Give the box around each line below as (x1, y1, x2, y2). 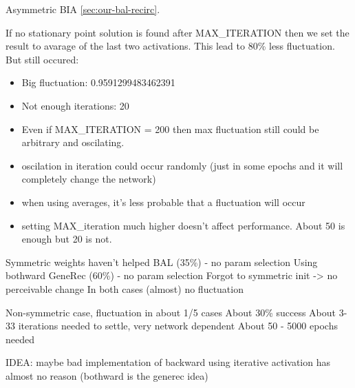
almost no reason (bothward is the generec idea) (6, 368, 208, 382)
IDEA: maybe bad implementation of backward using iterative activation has (6, 355, 330, 369)
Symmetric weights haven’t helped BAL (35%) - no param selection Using (6, 254, 318, 269)
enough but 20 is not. (21, 232, 112, 246)
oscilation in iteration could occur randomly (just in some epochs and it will (21, 158, 343, 172)
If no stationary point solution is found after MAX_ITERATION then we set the (6, 25, 349, 39)
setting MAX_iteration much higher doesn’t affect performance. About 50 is (21, 218, 345, 232)
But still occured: (6, 52, 79, 66)
